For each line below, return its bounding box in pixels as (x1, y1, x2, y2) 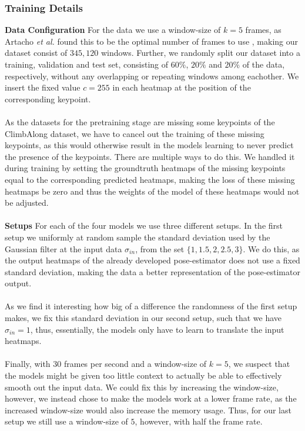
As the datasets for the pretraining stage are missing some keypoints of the (5, 115, 275, 128)
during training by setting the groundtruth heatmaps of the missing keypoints (5, 162, 286, 174)
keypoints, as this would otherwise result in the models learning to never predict (5, 139, 294, 151)
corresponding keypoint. (5, 92, 91, 105)
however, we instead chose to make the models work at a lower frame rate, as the (5, 392, 297, 405)
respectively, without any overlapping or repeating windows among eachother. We (5, 69, 299, 82)
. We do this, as (243, 242, 300, 255)
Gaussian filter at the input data (5, 242, 122, 255)
